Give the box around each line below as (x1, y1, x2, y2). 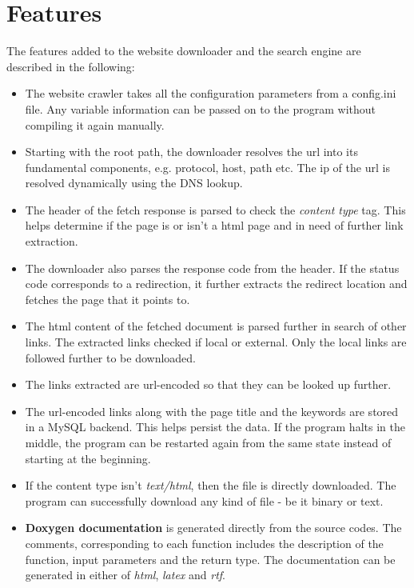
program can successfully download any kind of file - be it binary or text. (25, 492, 384, 509)
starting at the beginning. (25, 450, 151, 466)
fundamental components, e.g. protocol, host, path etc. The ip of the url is (25, 158, 390, 175)
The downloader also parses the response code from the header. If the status (25, 259, 400, 276)
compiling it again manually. (25, 116, 165, 133)
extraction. (25, 233, 78, 250)
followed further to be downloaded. (25, 349, 197, 366)
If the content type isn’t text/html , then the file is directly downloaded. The (25, 477, 396, 494)
